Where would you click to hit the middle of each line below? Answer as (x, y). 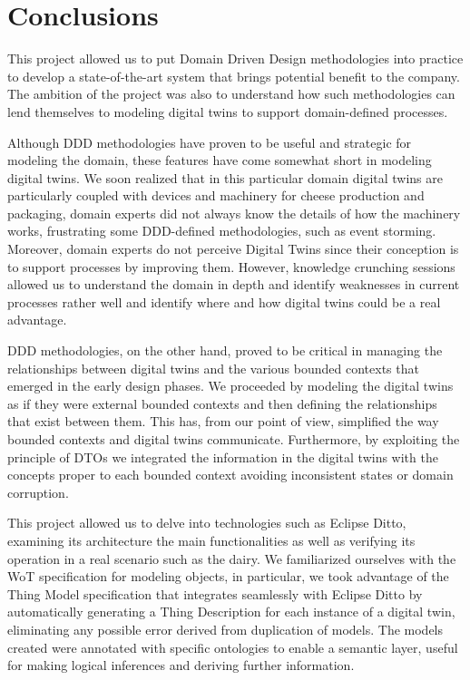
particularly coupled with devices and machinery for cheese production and (216, 195)
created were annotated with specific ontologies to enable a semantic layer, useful (233, 647)
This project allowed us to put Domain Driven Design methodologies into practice (235, 58)
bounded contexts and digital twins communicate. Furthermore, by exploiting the (234, 439)
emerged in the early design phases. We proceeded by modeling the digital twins (230, 386)
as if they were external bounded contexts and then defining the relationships (222, 403)
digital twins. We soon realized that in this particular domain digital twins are (225, 177)
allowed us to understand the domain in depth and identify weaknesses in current (234, 284)
